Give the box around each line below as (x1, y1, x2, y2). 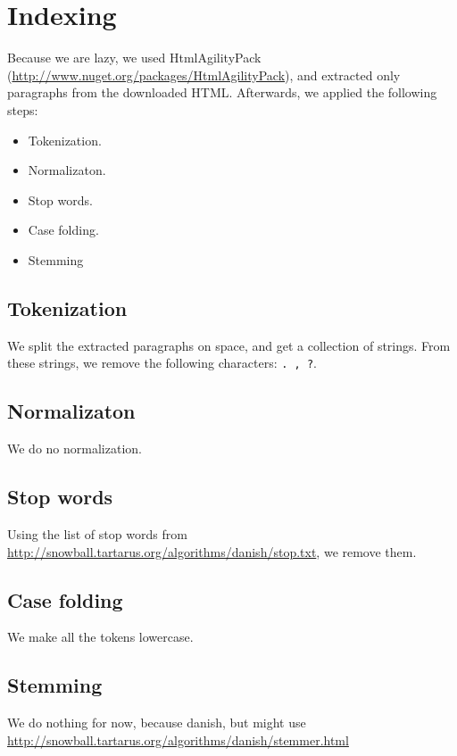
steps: (7, 100, 38, 119)
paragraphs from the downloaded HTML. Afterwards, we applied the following (7, 83, 437, 102)
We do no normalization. (7, 439, 142, 458)
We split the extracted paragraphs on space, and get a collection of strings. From (7, 336, 451, 354)
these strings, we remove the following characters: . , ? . (7, 353, 317, 372)
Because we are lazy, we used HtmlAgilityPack (7, 48, 262, 67)
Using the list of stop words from (7, 524, 187, 543)
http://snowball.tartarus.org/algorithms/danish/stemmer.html (7, 730, 349, 749)
